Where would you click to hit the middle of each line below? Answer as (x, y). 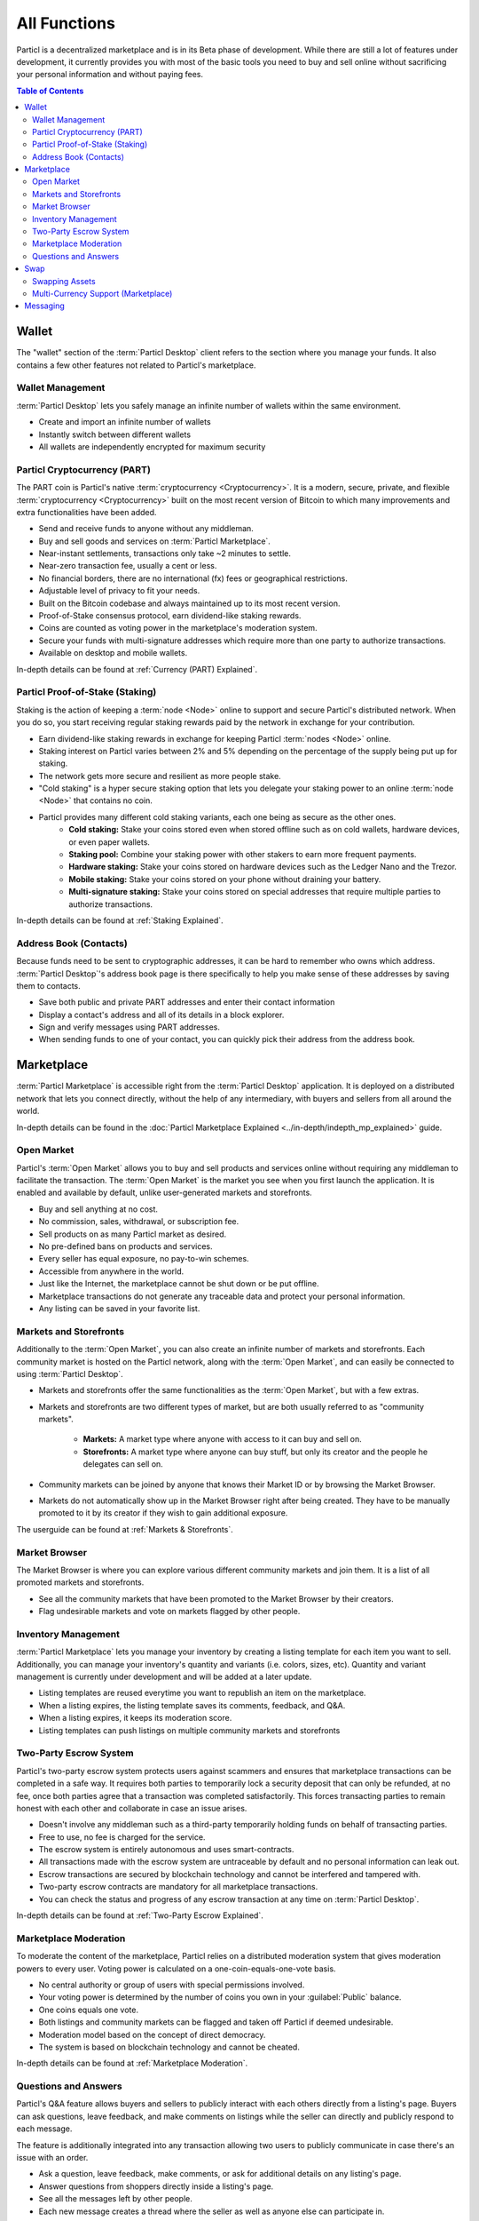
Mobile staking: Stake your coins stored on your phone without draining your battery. (225, 879)
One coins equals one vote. (89, 2010)
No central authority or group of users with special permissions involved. (172, 1985)
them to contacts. (49, 985)
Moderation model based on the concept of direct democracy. (152, 2034)
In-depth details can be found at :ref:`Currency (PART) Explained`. (137, 669)
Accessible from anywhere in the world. (111, 1271)
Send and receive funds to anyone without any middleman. (146, 529)
